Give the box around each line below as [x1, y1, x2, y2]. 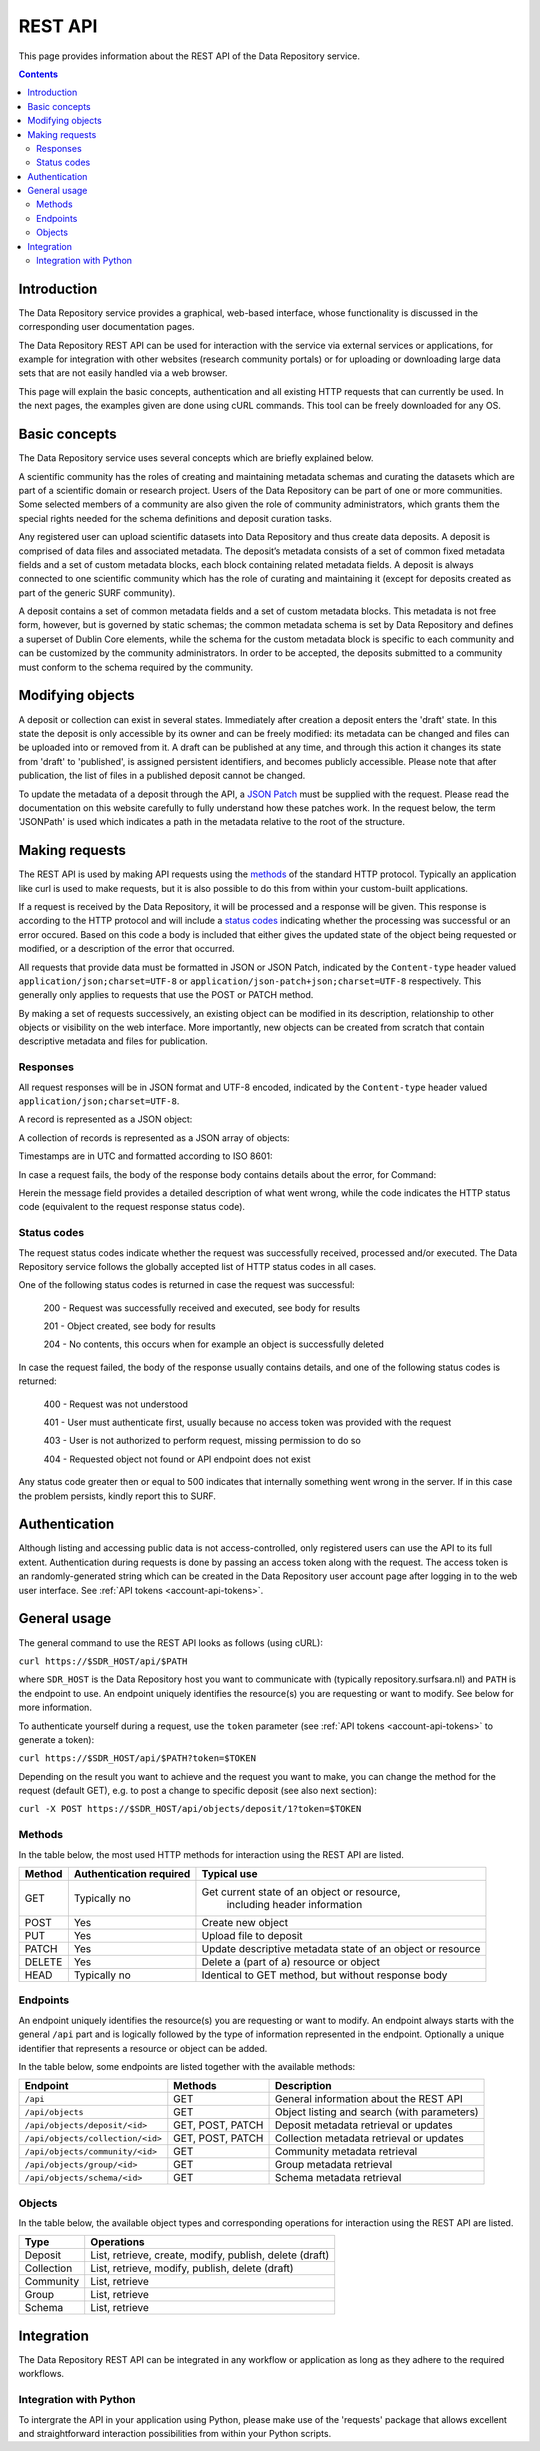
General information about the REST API [274, 2092, 464, 2106]
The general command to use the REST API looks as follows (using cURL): [18, 1636, 324, 1649]
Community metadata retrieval [274, 2145, 418, 2159]
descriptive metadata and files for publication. [18, 1035, 209, 1047]
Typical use [201, 1867, 258, 1880]
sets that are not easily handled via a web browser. [18, 367, 228, 379]
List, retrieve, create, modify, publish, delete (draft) [90, 2248, 330, 2262]
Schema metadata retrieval [274, 2171, 402, 2185]
